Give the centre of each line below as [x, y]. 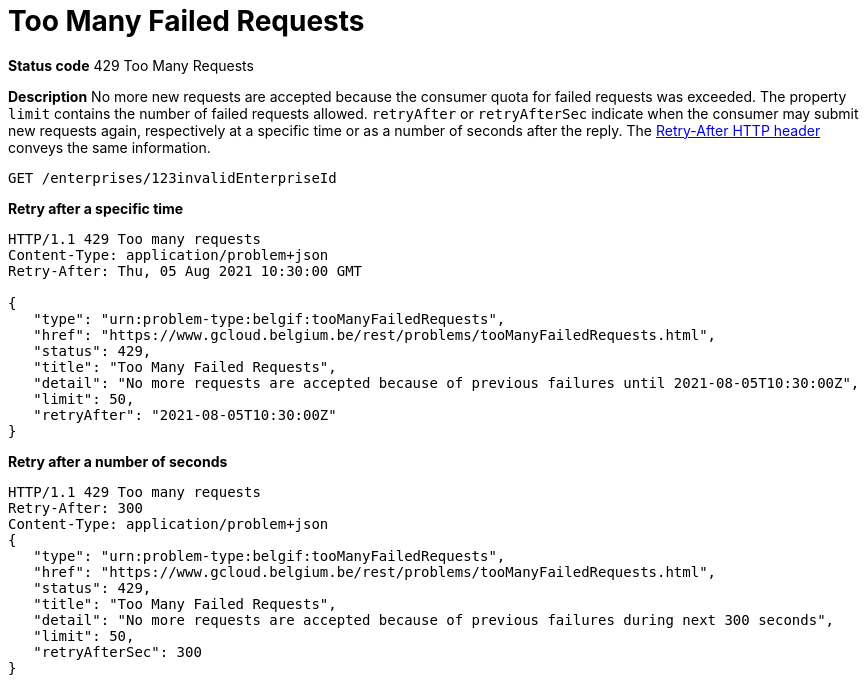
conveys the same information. [109, 147]
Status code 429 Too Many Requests [131, 65]
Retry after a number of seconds [118, 461]
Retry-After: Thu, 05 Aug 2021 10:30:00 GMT [185, 270]
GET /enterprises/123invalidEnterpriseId [172, 177]
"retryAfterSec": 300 [117, 651]
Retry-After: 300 [75, 507]
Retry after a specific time [96, 208]
